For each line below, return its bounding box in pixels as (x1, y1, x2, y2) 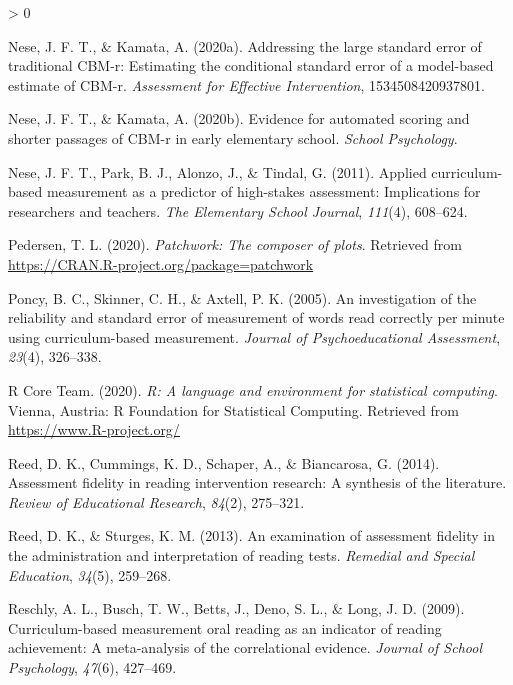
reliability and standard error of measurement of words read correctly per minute (8, 307, 505, 328)
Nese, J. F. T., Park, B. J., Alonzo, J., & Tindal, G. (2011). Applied (8, 161, 427, 182)
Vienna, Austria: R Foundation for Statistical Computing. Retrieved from (8, 399, 459, 420)
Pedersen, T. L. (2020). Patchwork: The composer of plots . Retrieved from (8, 234, 462, 255)
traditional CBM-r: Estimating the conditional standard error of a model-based (8, 55, 494, 76)
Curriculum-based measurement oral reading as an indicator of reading (8, 617, 442, 638)
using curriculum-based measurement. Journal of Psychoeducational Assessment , (8, 326, 501, 347)
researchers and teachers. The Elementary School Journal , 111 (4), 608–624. (8, 200, 468, 221)
